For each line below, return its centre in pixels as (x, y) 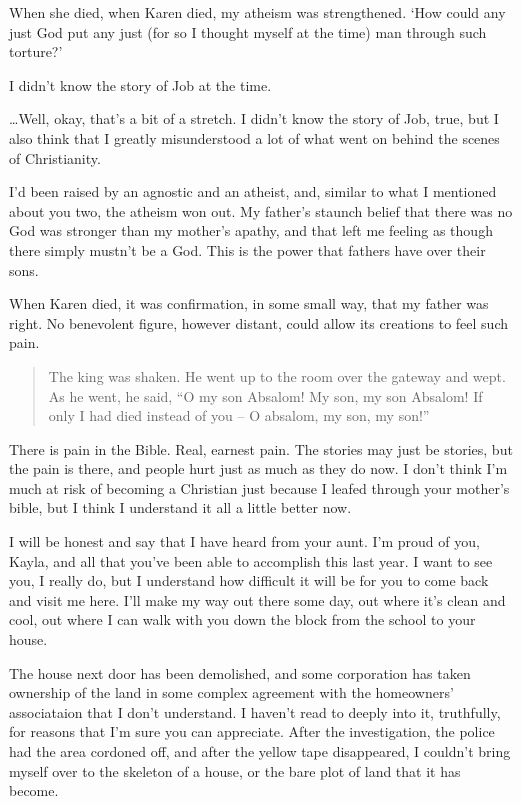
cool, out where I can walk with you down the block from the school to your (242, 619)
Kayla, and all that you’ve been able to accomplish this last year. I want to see (251, 560)
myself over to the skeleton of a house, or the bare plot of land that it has (235, 770)
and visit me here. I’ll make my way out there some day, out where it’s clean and (257, 599)
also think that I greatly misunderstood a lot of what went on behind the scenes (254, 137)
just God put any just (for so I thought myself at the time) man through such (248, 31)
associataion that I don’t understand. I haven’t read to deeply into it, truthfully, (255, 711)
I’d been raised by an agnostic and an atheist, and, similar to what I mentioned (253, 191)
